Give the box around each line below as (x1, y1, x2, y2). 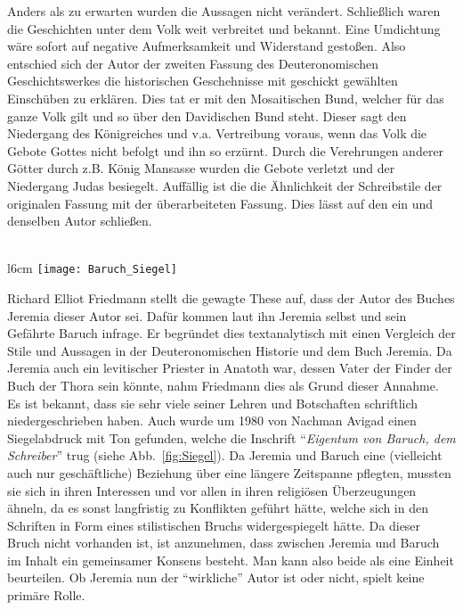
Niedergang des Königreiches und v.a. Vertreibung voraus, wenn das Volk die (7, 124, 427, 143)
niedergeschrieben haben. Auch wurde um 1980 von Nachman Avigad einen (7, 411, 417, 430)
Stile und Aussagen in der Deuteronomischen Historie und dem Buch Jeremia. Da (7, 341, 452, 359)
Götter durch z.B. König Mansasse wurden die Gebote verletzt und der (7, 159, 395, 177)
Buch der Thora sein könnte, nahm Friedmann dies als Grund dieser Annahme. (7, 375, 439, 394)
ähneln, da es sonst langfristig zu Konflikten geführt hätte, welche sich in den (7, 499, 428, 517)
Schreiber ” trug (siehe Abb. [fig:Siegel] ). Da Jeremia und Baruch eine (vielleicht (7, 446, 443, 465)
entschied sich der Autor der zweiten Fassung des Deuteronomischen (7, 54, 379, 72)
